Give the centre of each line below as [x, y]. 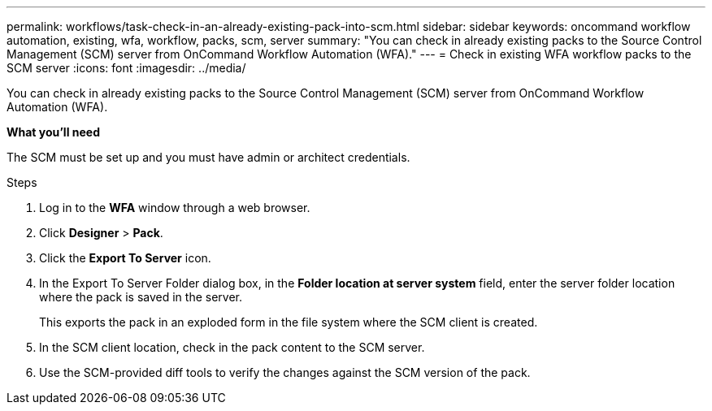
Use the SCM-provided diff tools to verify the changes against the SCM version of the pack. [285, 372]
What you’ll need [53, 132]
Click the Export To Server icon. [125, 258]
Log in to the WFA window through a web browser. [175, 208]
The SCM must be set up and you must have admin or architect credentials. [208, 157]
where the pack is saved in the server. [141, 297]
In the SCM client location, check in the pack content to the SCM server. [232, 347]
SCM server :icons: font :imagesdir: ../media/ [126, 68]
